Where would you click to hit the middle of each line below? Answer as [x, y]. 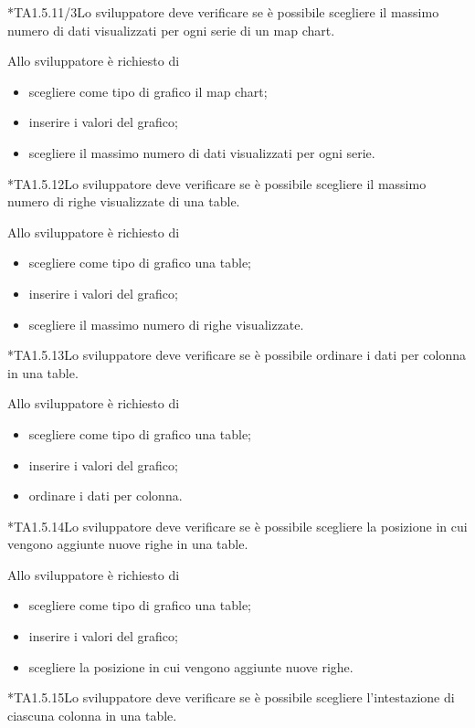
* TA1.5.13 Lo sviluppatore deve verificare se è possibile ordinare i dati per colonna [237, 355]
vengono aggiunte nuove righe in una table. [128, 544]
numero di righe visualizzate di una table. [124, 201]
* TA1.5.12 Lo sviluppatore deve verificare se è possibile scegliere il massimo [217, 183]
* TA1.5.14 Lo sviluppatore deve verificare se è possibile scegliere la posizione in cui [237, 526]
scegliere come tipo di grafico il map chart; [148, 91]
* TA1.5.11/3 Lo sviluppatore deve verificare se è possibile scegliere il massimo [223, 12]
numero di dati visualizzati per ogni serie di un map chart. [171, 30]
